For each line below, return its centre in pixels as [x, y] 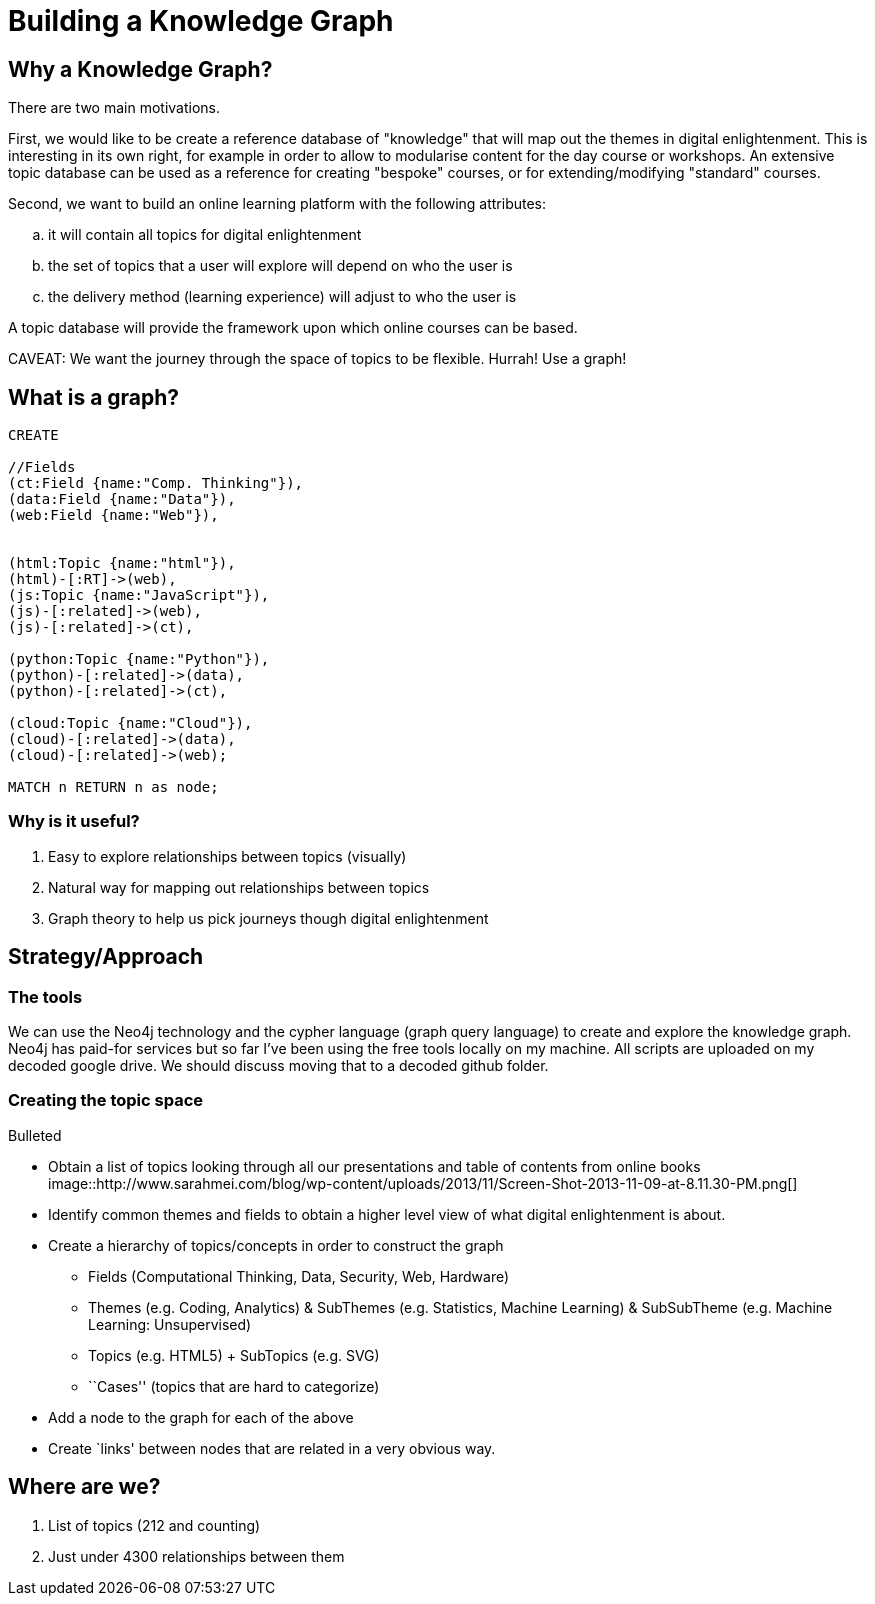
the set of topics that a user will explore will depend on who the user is [280, 266]
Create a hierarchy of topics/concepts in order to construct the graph [276, 1245]
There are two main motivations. [114, 108]
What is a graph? [94, 397]
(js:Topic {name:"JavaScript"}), [139, 595]
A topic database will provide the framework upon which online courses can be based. [293, 328]
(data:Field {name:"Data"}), [122, 499]
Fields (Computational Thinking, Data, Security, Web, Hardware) [299, 1276]
